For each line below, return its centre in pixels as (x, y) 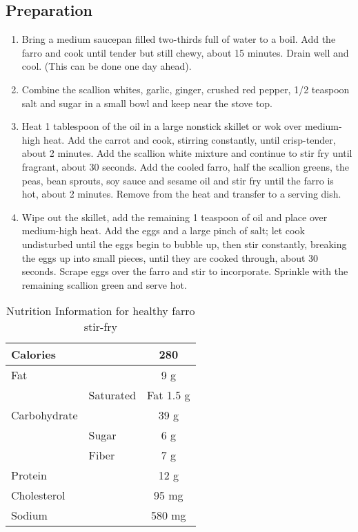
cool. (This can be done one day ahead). (107, 66)
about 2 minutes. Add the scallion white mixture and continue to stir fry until (187, 153)
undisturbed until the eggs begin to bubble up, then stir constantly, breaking (184, 244)
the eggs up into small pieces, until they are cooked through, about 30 (170, 257)
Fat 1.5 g (169, 395)
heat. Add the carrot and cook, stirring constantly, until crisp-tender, (189, 139)
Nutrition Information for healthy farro (100, 311)
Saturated (112, 395)
